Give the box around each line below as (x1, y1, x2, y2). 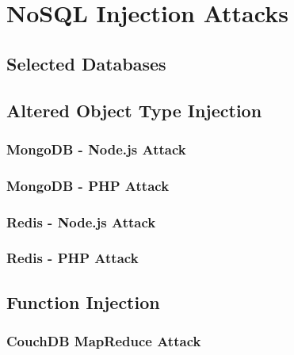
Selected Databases (6, 51, 166, 75)
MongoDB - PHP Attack (6, 175, 170, 195)
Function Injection (6, 289, 160, 314)
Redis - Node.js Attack (6, 212, 156, 231)
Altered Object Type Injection (6, 97, 262, 122)
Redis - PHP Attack (6, 248, 139, 268)
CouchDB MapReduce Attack (6, 331, 201, 351)
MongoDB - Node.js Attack (6, 139, 186, 158)
